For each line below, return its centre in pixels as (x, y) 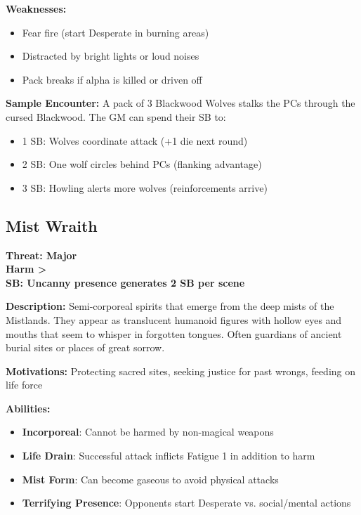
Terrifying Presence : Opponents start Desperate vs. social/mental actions (186, 503)
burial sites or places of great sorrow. (85, 347)
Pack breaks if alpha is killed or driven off (112, 79)
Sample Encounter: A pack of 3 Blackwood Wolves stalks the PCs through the (180, 103)
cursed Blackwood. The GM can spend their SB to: (116, 116)
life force (24, 385)
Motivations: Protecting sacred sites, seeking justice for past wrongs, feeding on (181, 371)
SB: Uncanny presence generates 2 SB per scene (125, 282)
